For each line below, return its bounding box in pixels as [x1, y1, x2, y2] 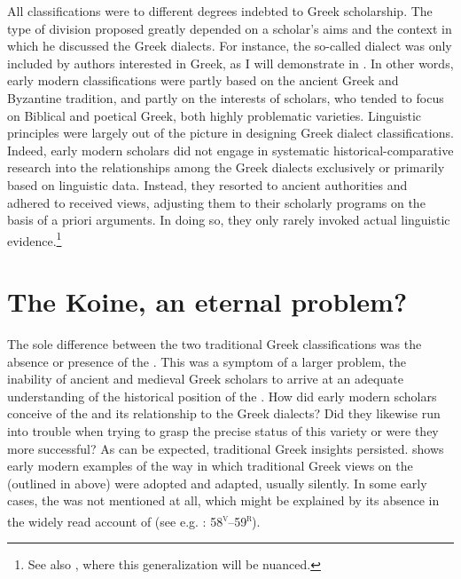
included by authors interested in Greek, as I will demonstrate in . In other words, [7, 53, 454, 72]
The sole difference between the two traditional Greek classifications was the [7, 335, 422, 353]
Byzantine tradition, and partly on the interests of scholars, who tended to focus [7, 88, 444, 107]
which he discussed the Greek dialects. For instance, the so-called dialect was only [7, 36, 452, 55]
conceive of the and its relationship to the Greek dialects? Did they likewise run [7, 404, 441, 423]
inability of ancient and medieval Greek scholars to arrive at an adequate [7, 369, 403, 388]
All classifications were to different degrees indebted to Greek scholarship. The [7, 2, 433, 20]
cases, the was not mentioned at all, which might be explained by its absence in [7, 491, 440, 510]
